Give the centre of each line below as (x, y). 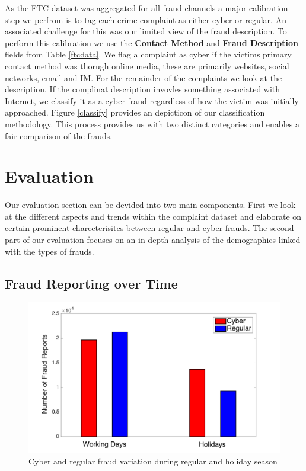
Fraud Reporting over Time (91, 283)
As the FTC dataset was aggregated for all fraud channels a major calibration (146, 8)
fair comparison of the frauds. (59, 135)
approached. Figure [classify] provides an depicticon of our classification (135, 112)
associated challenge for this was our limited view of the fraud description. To (146, 31)
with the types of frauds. (50, 251)
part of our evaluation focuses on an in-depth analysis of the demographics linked (153, 240)
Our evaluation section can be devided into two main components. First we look (150, 205)
